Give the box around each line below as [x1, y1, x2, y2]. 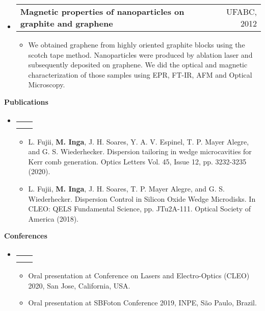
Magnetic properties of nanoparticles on [20, 6, 184, 17]
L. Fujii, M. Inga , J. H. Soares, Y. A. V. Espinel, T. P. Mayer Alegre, [28, 136, 249, 147]
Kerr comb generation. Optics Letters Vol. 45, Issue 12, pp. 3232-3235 [28, 156, 247, 166]
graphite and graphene [20, 17, 113, 29]
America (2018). [28, 213, 79, 224]
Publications [4, 96, 48, 107]
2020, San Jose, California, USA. [28, 280, 130, 291]
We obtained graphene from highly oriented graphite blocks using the [28, 39, 245, 50]
